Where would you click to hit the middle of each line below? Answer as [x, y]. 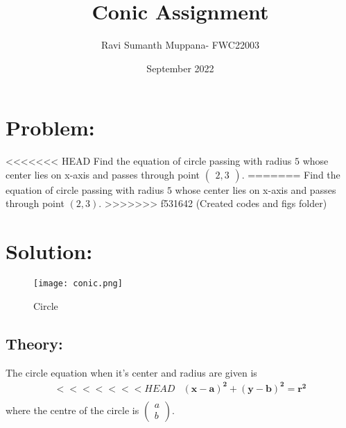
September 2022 [180, 68]
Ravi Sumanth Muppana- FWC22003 [180, 45]
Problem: [50, 127]
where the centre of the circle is [72, 410]
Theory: [34, 343]
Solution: [49, 251]
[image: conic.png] [78, 284]
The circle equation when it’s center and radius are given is [131, 372]
